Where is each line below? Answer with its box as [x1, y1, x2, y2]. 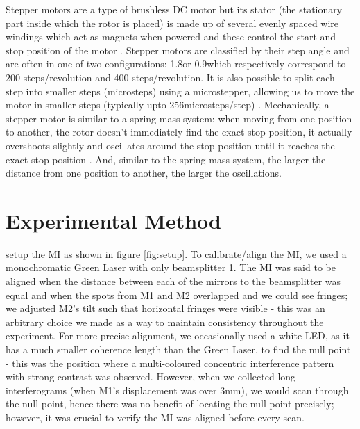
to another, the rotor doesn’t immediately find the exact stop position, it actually [6, 124, 352, 139]
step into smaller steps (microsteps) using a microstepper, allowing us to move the [6, 83, 355, 98]
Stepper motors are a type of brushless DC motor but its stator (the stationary [6, 2, 343, 16]
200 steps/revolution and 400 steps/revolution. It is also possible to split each [6, 70, 335, 84]
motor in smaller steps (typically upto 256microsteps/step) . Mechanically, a [6, 97, 329, 112]
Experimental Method [6, 206, 221, 234]
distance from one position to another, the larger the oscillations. [6, 165, 282, 180]
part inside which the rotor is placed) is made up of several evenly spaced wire [6, 15, 339, 30]
